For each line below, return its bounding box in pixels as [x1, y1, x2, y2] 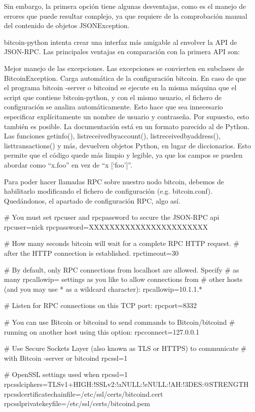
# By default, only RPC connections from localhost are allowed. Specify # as [4, 264, 239, 275]
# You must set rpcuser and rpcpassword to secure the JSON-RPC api [4, 212, 219, 222]
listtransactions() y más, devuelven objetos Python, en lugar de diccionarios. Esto [4, 140, 251, 150]
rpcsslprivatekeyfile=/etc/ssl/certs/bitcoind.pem [4, 398, 150, 409]
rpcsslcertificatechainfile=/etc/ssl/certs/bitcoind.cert [4, 388, 163, 399]
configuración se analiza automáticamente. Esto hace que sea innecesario [4, 102, 223, 112]
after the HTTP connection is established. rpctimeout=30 [4, 248, 179, 258]
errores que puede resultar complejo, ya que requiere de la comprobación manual [4, 10, 248, 21]
